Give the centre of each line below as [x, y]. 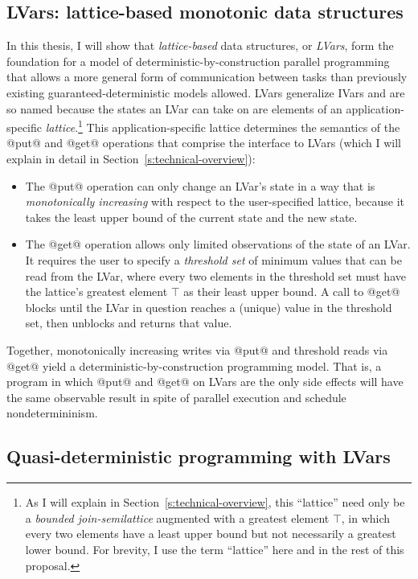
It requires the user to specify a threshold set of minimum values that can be [213, 259]
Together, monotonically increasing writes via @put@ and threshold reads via [197, 349]
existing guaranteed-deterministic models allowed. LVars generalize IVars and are [206, 92]
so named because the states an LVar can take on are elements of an [174, 108]
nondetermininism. [52, 413]
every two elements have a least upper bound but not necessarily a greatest [211, 534]
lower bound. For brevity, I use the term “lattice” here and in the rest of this [215, 549]
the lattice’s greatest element [96, 292]
